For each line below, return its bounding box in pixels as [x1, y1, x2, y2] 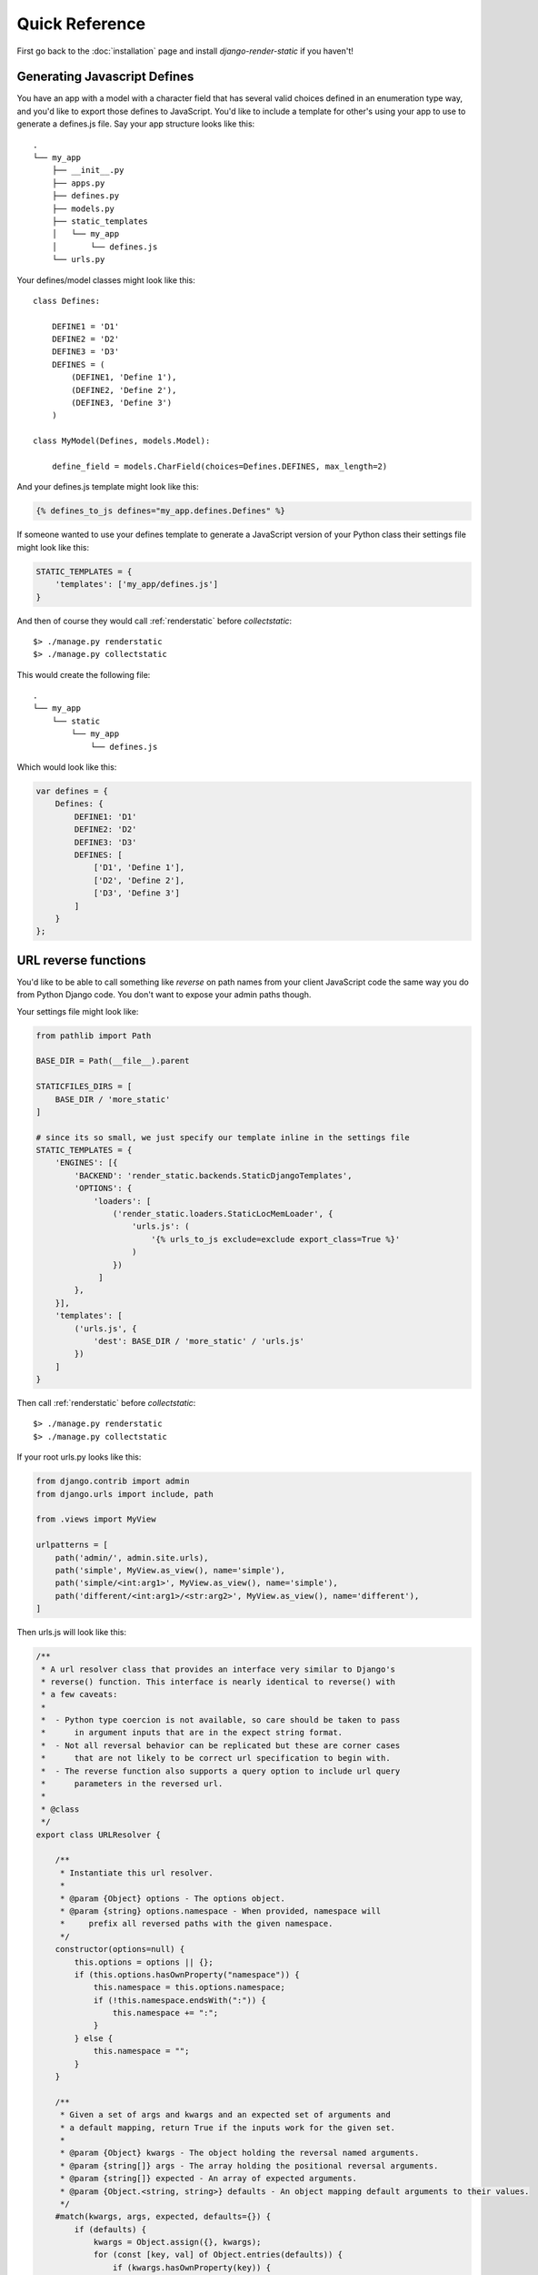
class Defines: [33, 296, 101, 306]
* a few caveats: [41, 1689, 118, 1700]
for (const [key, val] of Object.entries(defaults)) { [93, 2250, 344, 2260]
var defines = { [35, 786, 109, 796]
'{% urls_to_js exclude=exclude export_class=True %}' [150, 1234, 401, 1244]
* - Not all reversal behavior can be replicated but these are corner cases [41, 1740, 401, 1751]
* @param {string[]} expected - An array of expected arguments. [59, 2173, 358, 2184]
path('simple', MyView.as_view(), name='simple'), [55, 1565, 285, 1575]
